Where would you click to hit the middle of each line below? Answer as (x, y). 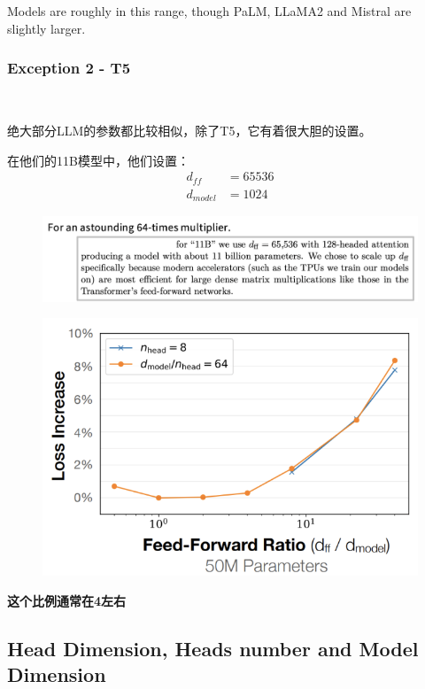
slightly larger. (46, 28)
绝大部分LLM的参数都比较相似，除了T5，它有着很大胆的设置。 (189, 130)
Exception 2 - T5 (69, 68)
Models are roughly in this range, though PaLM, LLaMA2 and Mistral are (209, 11)
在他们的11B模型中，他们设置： (98, 160)
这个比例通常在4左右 (67, 600)
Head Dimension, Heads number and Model (213, 648)
